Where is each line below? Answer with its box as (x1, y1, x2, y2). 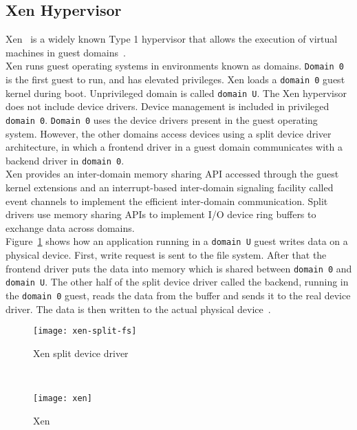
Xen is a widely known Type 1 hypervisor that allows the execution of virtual (6, 32, 338, 46)
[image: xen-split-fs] (33, 326, 137, 336)
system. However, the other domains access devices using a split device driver (6, 126, 332, 140)
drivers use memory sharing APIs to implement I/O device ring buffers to (6, 207, 316, 222)
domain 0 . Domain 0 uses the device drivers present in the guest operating (6, 112, 318, 127)
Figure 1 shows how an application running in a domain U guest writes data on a (6, 234, 348, 248)
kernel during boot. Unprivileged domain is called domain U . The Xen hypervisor (6, 85, 347, 100)
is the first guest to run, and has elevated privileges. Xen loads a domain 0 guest (6, 72, 345, 87)
